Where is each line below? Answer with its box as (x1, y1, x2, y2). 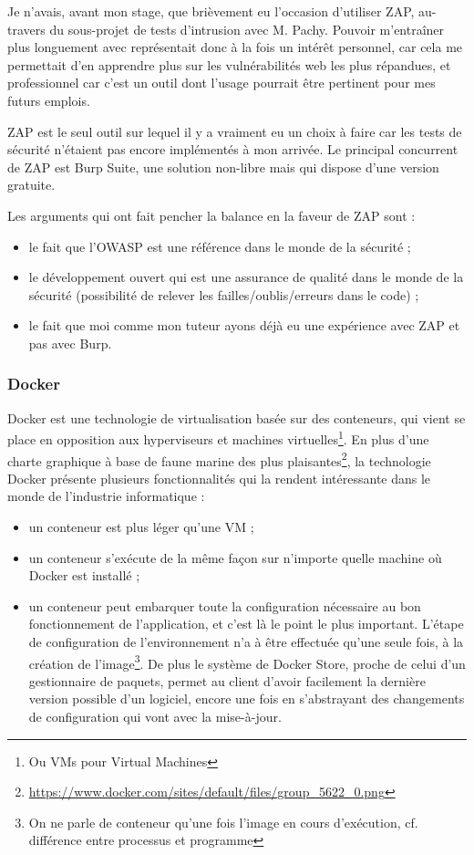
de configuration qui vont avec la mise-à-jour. (28, 707, 282, 725)
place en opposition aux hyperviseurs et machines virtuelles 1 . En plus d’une (7, 427, 429, 448)
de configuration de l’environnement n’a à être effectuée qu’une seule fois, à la (28, 631, 464, 651)
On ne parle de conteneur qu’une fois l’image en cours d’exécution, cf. (28, 812, 418, 831)
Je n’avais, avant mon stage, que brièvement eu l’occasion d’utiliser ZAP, (7, 2, 415, 20)
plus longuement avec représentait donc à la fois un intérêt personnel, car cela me (7, 37, 463, 57)
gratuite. (7, 175, 56, 194)
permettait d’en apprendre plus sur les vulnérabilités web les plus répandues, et (7, 55, 451, 74)
